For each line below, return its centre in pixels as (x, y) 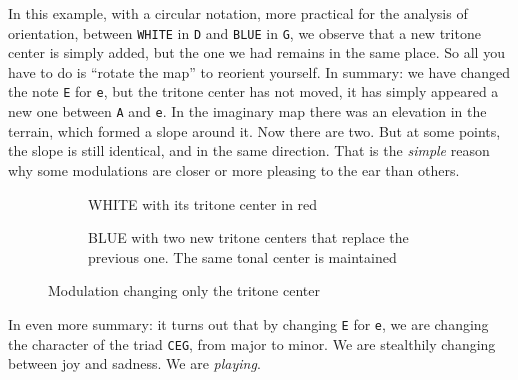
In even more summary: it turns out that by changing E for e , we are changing (248, 323)
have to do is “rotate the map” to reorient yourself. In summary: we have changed (259, 71)
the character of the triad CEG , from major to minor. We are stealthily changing (252, 343)
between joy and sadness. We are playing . (134, 363)
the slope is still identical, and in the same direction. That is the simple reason (249, 150)
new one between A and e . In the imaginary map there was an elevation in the (247, 111)
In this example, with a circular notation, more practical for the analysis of (238, 13)
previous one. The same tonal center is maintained (242, 256)
